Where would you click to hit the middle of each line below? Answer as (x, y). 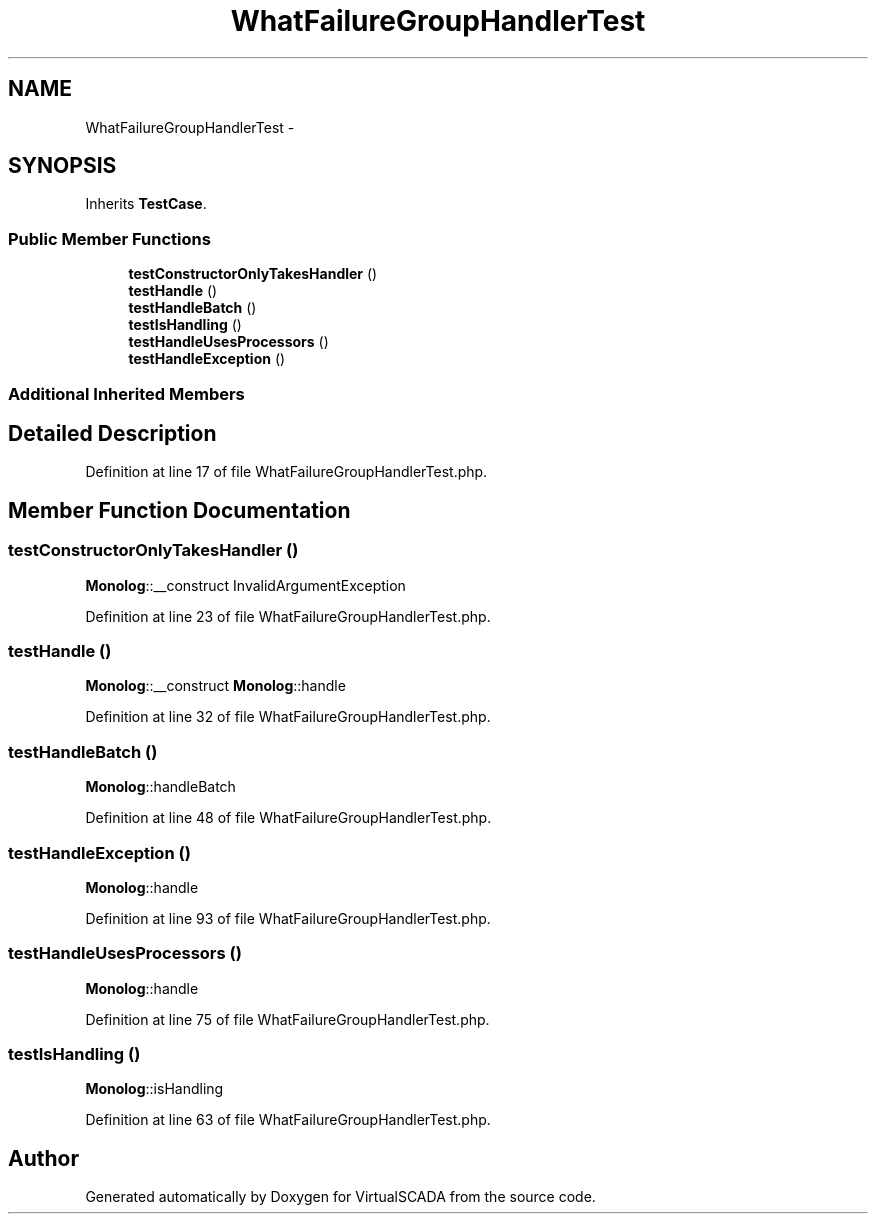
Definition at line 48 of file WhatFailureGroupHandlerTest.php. (288, 818)
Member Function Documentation (179, 510)
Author (43, 1158)
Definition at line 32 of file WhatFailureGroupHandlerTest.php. (288, 717)
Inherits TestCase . (146, 204)
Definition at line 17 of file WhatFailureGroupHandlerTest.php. (286, 472)
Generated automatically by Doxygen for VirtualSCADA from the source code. (340, 1197)
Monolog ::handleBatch (160, 787)
